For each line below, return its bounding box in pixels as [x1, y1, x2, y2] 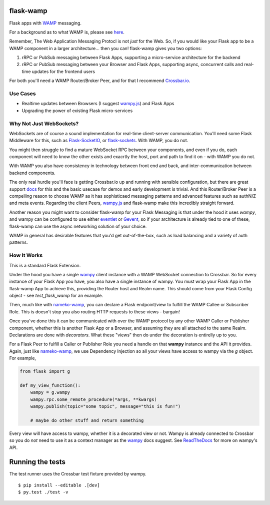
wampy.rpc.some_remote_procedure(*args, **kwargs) [30, 396, 157, 402]
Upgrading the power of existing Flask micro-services [21, 108, 133, 114]
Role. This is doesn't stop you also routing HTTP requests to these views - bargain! [9, 308, 180, 315]
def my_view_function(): [19, 382, 81, 388]
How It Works [9, 252, 43, 259]
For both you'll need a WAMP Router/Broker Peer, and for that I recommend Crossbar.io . [9, 78, 190, 84]
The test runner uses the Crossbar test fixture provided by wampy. [9, 470, 147, 476]
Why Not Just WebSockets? [9, 120, 79, 127]
